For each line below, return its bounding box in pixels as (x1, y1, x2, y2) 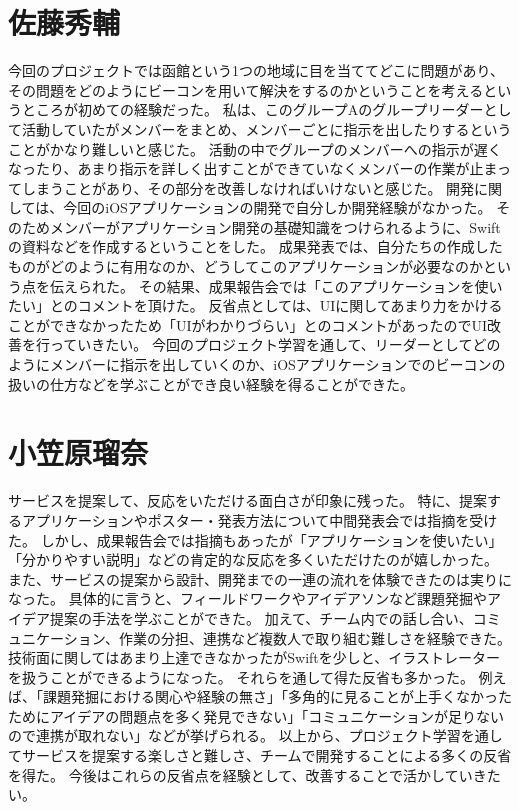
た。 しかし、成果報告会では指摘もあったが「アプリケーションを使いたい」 (8, 529, 503, 550)
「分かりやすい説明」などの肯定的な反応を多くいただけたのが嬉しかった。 (8, 549, 498, 570)
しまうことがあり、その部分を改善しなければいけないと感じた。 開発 (21, 177, 475, 198)
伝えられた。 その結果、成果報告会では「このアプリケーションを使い (49, 275, 503, 296)
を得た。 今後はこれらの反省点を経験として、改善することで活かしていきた (8, 764, 501, 785)
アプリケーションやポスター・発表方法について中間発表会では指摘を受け (21, 509, 498, 530)
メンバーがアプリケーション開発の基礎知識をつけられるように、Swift (49, 216, 501, 237)
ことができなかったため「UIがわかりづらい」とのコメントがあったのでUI (8, 314, 487, 335)
